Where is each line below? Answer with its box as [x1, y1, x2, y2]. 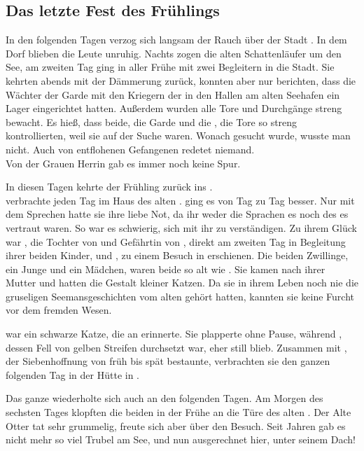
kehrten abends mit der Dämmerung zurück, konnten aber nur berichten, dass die [6, 73, 356, 88]
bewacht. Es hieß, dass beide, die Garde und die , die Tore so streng [6, 114, 297, 129]
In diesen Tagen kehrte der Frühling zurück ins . [6, 179, 213, 194]
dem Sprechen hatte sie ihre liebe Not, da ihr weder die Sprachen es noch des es [6, 207, 349, 221]
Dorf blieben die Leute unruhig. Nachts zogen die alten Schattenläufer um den [6, 46, 342, 60]
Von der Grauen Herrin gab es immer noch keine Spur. [6, 155, 241, 170]
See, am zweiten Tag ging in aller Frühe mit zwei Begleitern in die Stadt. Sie [6, 60, 335, 74]
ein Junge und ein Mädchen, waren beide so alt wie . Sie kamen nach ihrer [6, 261, 325, 276]
